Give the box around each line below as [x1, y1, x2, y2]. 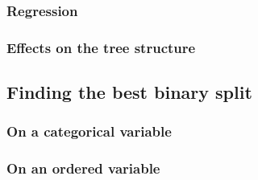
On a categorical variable [6, 121, 172, 141]
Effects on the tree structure [6, 37, 196, 57]
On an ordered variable [6, 158, 160, 178]
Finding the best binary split [6, 80, 252, 104]
